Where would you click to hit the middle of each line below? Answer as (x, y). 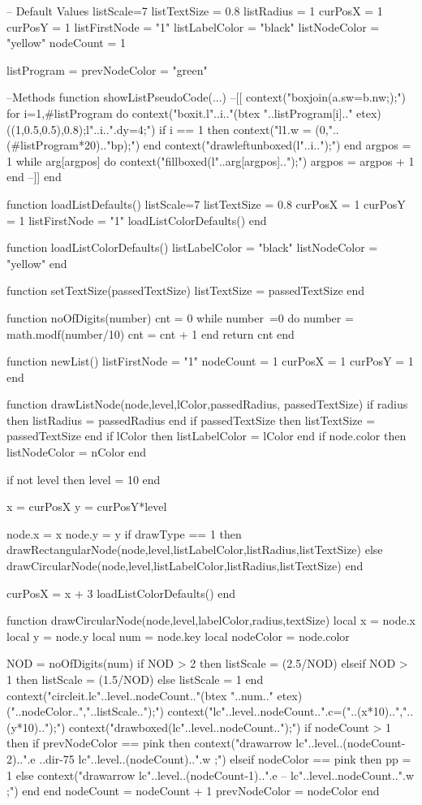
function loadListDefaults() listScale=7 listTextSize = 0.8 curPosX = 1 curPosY (206, 203)
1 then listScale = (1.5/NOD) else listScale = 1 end (135, 679)
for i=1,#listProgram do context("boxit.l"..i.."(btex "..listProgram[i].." (180, 113)
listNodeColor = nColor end (77, 452)
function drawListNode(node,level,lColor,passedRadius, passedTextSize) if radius (207, 404)
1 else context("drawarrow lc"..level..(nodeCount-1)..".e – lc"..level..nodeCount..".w (210, 775)
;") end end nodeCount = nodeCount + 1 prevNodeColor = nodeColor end (193, 791)
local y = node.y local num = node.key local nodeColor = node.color (178, 636)
